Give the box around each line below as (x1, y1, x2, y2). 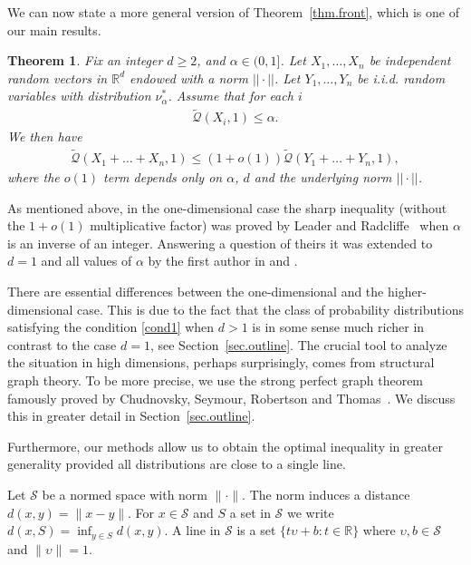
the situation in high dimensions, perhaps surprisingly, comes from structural (7, 353, 435, 372)
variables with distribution (7, 86, 151, 105)
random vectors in (7, 68, 108, 87)
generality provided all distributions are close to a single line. (7, 454, 346, 473)
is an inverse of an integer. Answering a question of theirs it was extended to (7, 233, 433, 252)
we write (287, 502, 334, 521)
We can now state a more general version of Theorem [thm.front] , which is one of (7, 3, 459, 21)
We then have (7, 127, 82, 146)
